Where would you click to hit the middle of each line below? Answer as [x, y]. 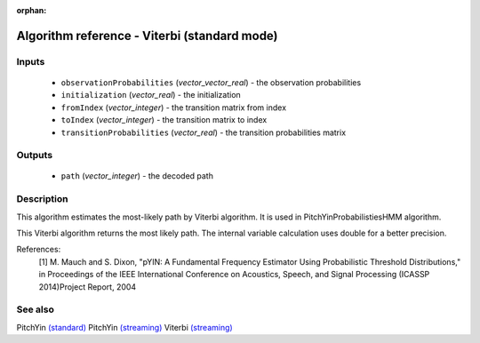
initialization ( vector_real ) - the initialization [151, 95]
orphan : [32, 10]
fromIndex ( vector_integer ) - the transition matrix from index [174, 108]
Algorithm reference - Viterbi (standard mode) [148, 36]
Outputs [35, 156]
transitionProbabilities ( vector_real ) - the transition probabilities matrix [204, 132]
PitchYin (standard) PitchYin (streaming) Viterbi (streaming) [124, 327]
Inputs [31, 61]
